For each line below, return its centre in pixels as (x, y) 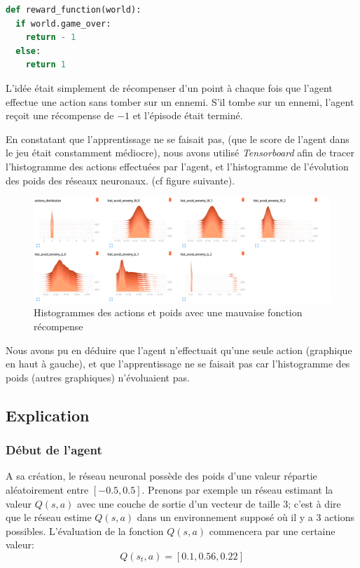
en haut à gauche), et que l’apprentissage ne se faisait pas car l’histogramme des (178, 364)
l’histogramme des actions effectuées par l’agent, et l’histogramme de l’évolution (177, 166)
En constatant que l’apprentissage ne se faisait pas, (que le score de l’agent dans (178, 138)
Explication (48, 415)
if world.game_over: (63, 23)
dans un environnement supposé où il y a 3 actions (246, 517)
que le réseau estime (49, 517)
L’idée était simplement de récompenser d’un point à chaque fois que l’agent (169, 87)
